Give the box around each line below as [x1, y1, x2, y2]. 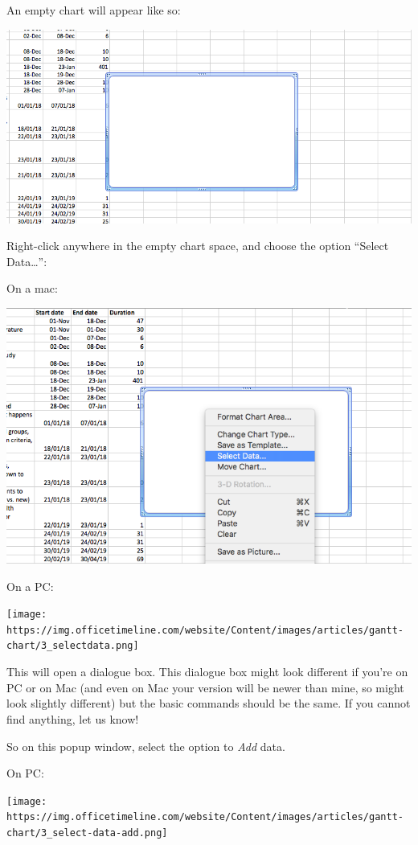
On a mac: [6, 280, 58, 297]
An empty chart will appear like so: [6, 2, 181, 18]
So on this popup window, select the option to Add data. [6, 737, 285, 754]
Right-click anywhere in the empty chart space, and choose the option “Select [6, 237, 389, 254]
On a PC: [6, 577, 54, 594]
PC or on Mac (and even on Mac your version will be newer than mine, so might [6, 679, 404, 695]
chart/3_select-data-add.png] [6, 827, 168, 839]
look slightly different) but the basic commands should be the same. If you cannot [6, 695, 411, 712]
